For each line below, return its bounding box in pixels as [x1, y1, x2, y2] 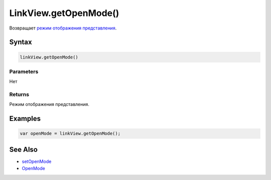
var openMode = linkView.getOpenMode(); [20, 130, 120, 136]
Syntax [9, 38, 32, 46]
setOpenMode [22, 158, 52, 164]
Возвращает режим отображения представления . [9, 25, 117, 31]
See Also [9, 145, 38, 153]
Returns [9, 91, 30, 98]
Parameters [9, 68, 39, 75]
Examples [9, 114, 41, 123]
